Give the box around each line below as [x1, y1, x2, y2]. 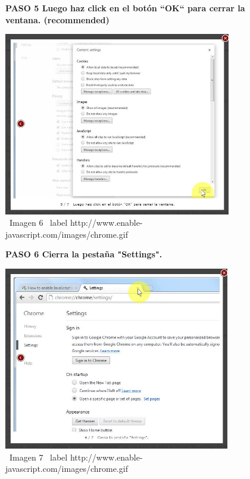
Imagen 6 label [9, 216, 68, 229]
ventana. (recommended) [5, 13, 110, 26]
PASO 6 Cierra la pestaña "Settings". [5, 248, 162, 260]
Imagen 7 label [9, 450, 68, 463]
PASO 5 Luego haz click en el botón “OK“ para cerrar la [5, 2, 245, 14]
